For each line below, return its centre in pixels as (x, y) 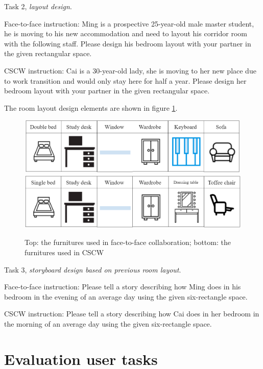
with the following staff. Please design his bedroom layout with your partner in (128, 43)
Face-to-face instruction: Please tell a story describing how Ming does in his (123, 287)
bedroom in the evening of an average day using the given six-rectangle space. (126, 296)
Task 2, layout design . (38, 6)
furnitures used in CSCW (64, 252)
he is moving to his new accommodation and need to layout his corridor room (126, 33)
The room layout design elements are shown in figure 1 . (91, 107)
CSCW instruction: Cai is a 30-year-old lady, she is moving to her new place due (130, 70)
